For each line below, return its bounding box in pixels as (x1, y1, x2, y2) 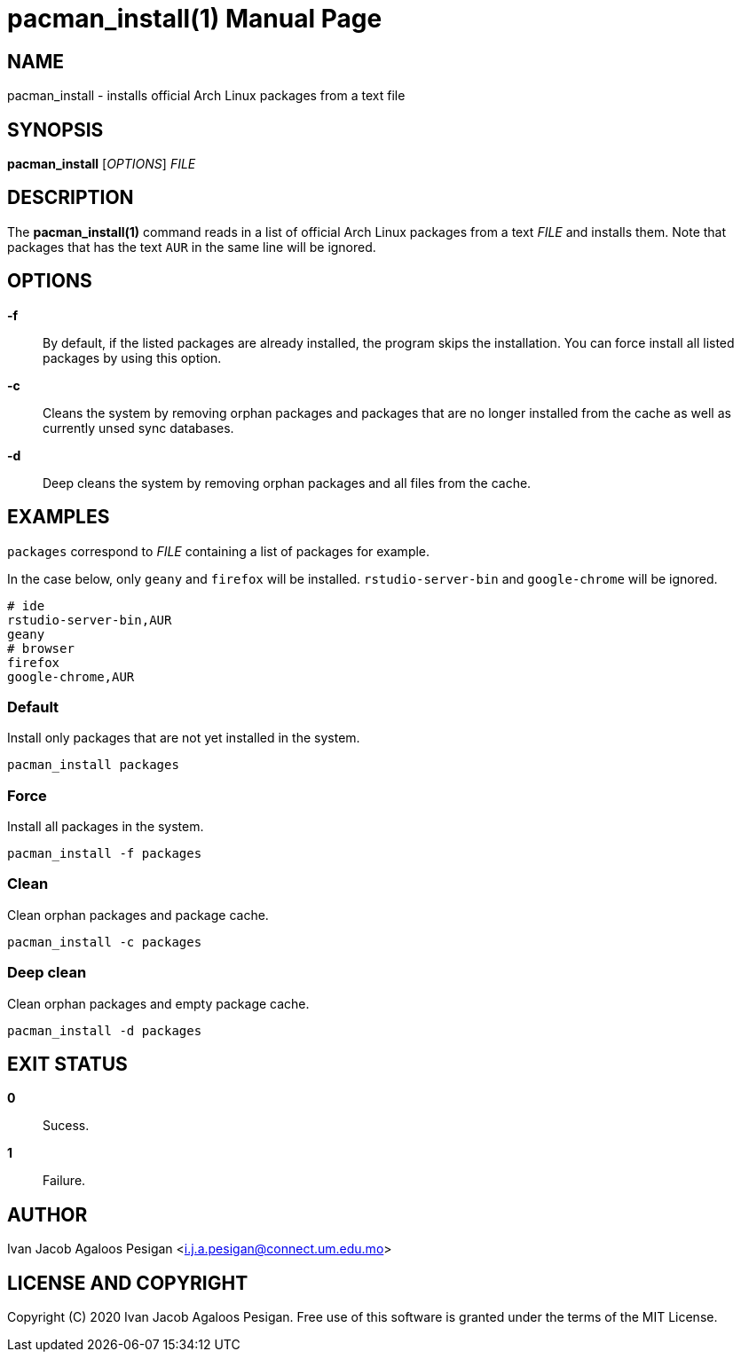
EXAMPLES (7, 506, 110, 529)
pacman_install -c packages (7, 934, 202, 949)
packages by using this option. (43, 350, 222, 365)
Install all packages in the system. (7, 819, 204, 835)
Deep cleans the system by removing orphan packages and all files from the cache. (43, 475, 532, 491)
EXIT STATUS (7, 1052, 128, 1075)
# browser (7, 640, 75, 656)
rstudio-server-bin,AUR (7, 612, 172, 627)
